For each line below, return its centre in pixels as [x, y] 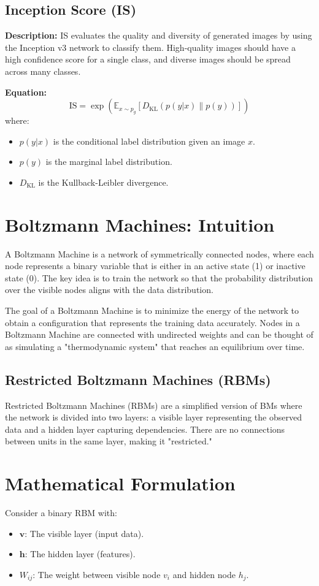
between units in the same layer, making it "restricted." [109, 441]
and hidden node [204, 574]
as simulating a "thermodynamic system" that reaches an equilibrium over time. [155, 346]
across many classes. [43, 71]
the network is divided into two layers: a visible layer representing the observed [153, 417]
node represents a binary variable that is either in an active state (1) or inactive [155, 266]
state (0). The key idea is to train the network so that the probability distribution [159, 277]
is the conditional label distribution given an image [149, 141]
